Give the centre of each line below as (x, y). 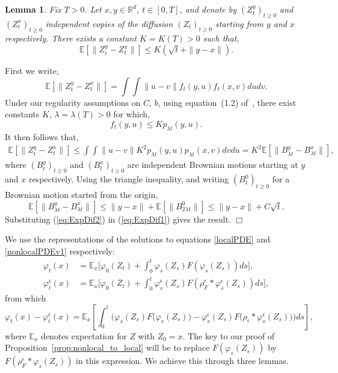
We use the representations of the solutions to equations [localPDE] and (137, 239)
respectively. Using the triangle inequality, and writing (129, 179)
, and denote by (208, 9)
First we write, (32, 71)
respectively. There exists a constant (71, 38)
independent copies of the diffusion (109, 23)
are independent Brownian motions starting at (213, 165)
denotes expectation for (84, 335)
